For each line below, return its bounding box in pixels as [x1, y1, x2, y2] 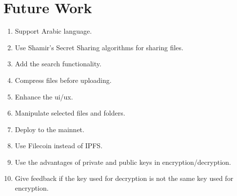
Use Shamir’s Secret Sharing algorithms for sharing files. [15, 42, 183, 52]
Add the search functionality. [15, 59, 101, 69]
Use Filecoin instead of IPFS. [15, 140, 103, 151]
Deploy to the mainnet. [15, 124, 84, 134]
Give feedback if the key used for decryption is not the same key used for [15, 173, 234, 183]
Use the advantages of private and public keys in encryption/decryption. [15, 157, 231, 167]
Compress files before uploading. [15, 75, 112, 85]
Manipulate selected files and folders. [15, 108, 125, 118]
